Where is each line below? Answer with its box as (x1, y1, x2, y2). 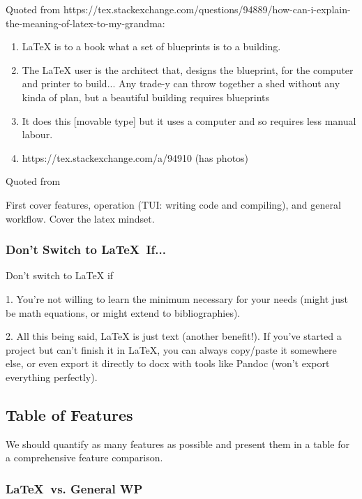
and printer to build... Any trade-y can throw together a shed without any (22, 76, 340, 91)
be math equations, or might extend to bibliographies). (6, 305, 241, 320)
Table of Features (6, 403, 133, 425)
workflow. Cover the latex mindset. (6, 211, 155, 225)
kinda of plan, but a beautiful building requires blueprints (22, 89, 270, 104)
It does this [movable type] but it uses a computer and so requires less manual (22, 113, 356, 128)
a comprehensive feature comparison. (6, 450, 163, 465)
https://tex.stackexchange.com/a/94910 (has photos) (22, 150, 249, 165)
